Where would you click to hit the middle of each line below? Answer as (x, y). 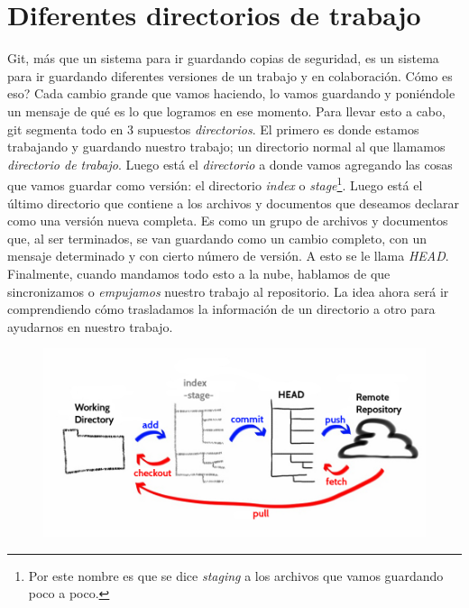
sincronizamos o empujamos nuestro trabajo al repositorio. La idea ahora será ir (228, 291)
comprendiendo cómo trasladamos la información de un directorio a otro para (221, 309)
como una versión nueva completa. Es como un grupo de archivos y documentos (228, 221)
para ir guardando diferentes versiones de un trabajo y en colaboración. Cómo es (230, 75)
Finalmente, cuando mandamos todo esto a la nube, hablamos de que (199, 273)
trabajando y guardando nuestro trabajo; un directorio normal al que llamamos (226, 147)
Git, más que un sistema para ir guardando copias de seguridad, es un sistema (223, 58)
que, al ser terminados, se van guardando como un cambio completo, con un (217, 238)
